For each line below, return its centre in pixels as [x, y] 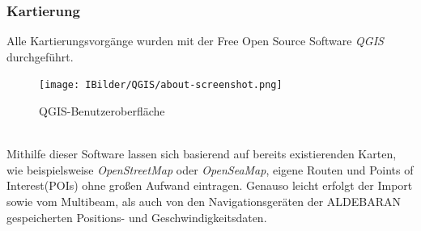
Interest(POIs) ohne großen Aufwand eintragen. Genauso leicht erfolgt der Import [210, 185]
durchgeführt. [40, 56]
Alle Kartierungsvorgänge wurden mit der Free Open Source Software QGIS [195, 41]
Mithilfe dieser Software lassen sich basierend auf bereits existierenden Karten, [202, 154]
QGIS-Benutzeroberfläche [102, 111]
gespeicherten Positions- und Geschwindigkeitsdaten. [137, 217]
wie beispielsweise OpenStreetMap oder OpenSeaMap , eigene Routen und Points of [210, 169]
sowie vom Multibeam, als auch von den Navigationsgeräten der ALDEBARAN [204, 202]
